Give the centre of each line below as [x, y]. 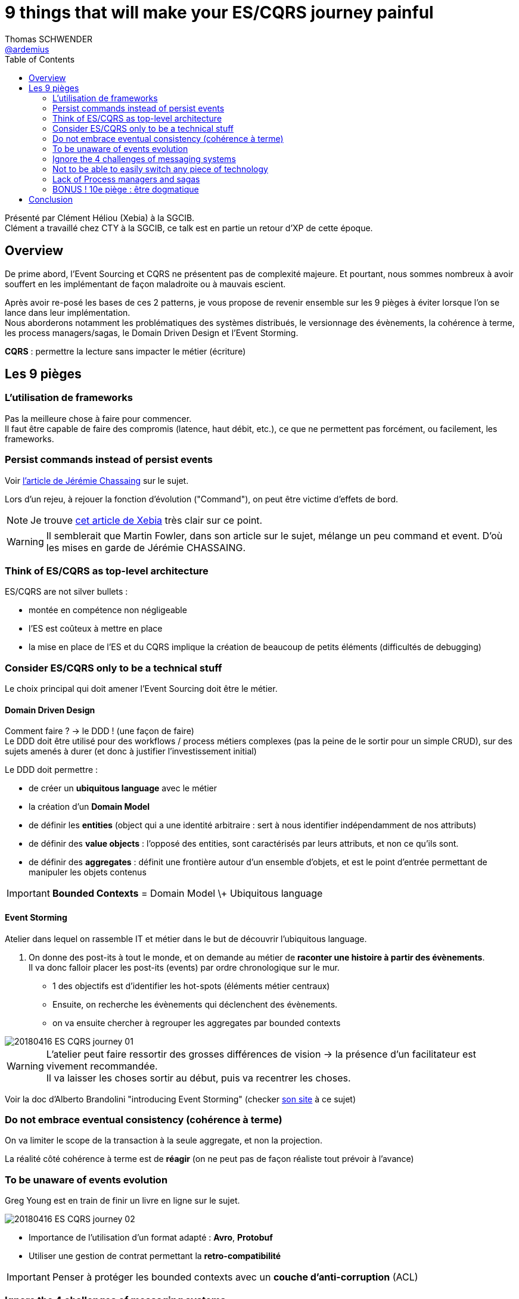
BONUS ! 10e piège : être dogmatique [126, 189]
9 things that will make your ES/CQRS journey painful [219, 13]
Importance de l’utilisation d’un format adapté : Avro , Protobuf [151, 1237]
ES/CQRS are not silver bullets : [66, 592]
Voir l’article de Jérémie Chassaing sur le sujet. [97, 480]
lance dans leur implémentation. [68, 312]
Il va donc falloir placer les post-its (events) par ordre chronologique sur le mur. [184, 967]
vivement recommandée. [102, 1066]
